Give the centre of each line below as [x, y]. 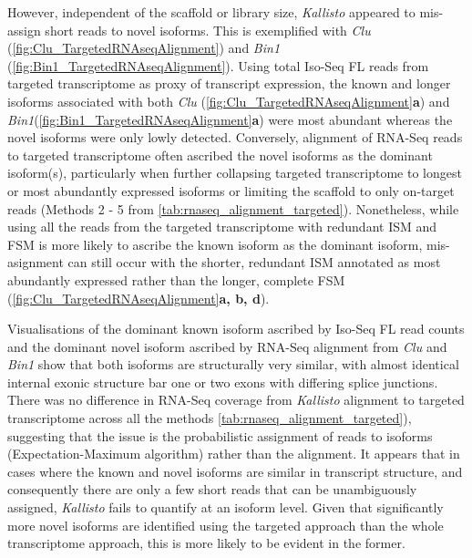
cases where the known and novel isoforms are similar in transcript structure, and [235, 471]
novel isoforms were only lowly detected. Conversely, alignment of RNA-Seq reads [235, 137]
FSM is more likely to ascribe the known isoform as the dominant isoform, [215, 244]
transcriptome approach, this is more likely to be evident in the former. [206, 543]
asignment [36, 262]
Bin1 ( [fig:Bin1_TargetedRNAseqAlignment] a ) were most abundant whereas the [230, 119]
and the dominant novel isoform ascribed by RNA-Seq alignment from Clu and [227, 346]
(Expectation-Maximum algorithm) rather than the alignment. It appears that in [234, 454]
